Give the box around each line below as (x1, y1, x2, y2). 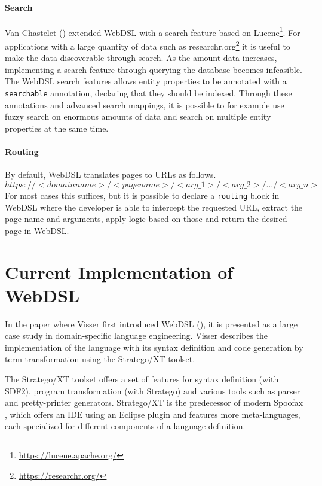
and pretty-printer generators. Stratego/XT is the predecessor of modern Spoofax (5, 396, 303, 409)
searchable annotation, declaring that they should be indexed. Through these (5, 87, 292, 99)
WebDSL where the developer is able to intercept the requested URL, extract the (5, 201, 303, 213)
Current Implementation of (5, 259, 234, 284)
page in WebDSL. (5, 224, 69, 236)
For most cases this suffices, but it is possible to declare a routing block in (5, 189, 280, 201)
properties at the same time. (5, 121, 109, 134)
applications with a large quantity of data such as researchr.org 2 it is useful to (5, 38, 290, 52)
